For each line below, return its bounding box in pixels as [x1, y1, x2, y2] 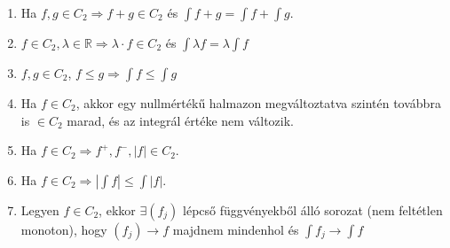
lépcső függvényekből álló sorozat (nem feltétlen [183, 200, 443, 219]
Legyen [20, 200, 59, 219]
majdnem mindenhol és [172, 220, 299, 238]
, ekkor [99, 200, 136, 219]
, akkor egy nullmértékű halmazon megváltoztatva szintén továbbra [75, 94, 441, 112]
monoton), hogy [20, 220, 107, 238]
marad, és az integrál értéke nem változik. [67, 111, 294, 129]
